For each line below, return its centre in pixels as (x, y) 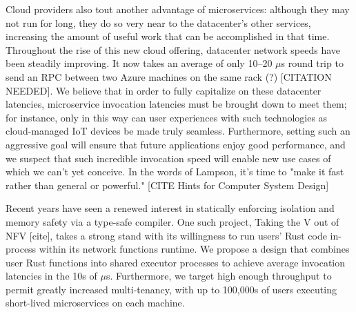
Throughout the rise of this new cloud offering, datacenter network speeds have (173, 49)
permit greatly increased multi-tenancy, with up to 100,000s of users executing (171, 289)
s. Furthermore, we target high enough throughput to (219, 276)
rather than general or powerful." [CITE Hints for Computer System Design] (167, 185)
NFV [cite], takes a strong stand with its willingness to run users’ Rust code (166, 235)
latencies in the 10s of (51, 276)
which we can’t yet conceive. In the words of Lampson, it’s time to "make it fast (175, 172)
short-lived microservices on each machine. (95, 303)
